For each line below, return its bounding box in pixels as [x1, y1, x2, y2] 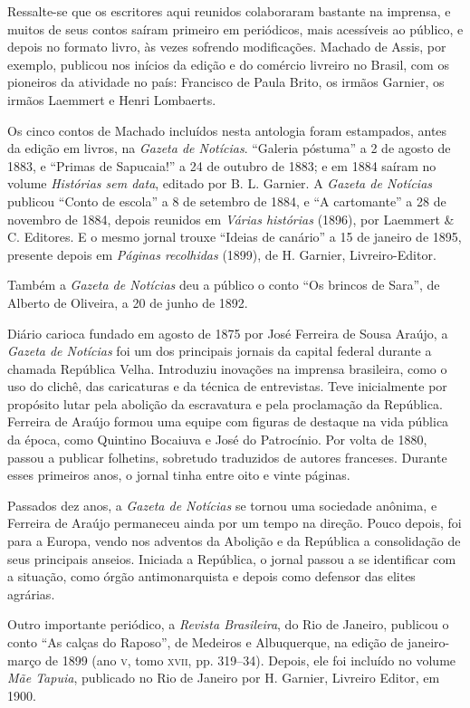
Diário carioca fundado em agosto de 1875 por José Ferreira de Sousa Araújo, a [7, 323, 448, 342]
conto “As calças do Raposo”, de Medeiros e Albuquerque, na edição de [7, 633, 404, 651]
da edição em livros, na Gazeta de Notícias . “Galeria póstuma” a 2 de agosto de [7, 139, 451, 158]
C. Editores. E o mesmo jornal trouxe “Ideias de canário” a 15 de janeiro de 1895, [7, 227, 462, 246]
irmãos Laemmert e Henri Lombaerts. [7, 90, 216, 109]
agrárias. [7, 584, 55, 603]
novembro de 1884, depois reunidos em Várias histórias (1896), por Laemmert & [7, 209, 455, 228]
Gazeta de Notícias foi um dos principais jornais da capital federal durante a [7, 341, 432, 360]
